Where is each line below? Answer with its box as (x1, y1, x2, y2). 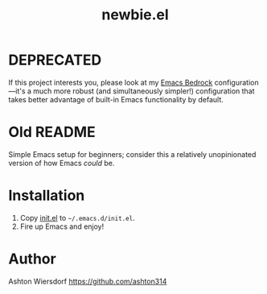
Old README (8, 123, 97, 142)
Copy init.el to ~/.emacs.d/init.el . (19, 213, 135, 222)
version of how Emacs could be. (8, 158, 115, 168)
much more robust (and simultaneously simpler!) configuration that (33, 86, 255, 96)
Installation (8, 187, 85, 205)
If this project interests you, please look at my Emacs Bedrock (8, 77, 213, 87)
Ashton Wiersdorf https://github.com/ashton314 (8, 276, 167, 286)
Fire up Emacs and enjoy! (19, 222, 105, 231)
